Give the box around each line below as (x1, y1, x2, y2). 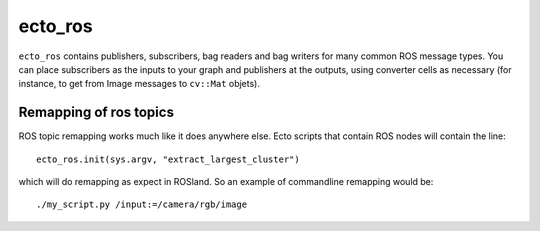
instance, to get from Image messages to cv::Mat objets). (18, 78, 260, 90)
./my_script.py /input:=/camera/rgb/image (36, 199, 248, 210)
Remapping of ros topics (18, 104, 175, 121)
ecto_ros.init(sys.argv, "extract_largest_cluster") (36, 153, 300, 165)
